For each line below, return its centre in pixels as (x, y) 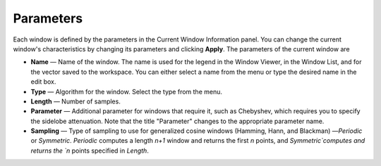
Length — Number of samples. (76, 101)
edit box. (43, 82)
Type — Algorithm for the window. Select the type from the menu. (126, 91)
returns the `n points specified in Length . (90, 151)
